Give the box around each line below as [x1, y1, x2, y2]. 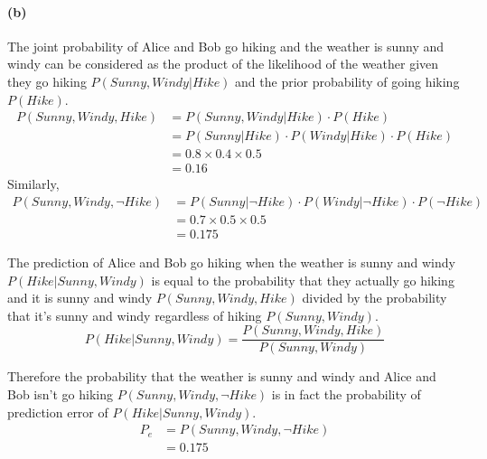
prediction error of [7, 402, 108, 421]
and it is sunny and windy [7, 288, 153, 307]
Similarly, [7, 174, 60, 193]
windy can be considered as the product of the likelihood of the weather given [7, 54, 439, 73]
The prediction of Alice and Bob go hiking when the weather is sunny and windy [7, 252, 455, 271]
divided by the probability [302, 288, 447, 307]
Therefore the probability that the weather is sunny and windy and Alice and [7, 367, 436, 386]
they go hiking [7, 71, 87, 90]
